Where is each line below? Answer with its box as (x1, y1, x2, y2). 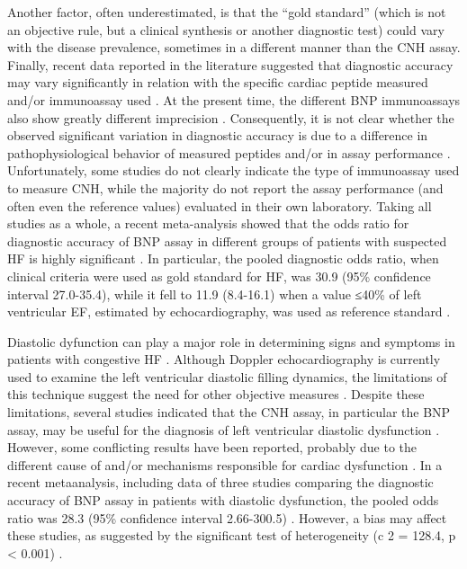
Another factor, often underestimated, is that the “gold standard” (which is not (7, 3, 446, 21)
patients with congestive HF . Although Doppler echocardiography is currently (7, 350, 441, 369)
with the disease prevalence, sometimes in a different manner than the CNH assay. (7, 38, 461, 57)
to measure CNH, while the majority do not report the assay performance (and (7, 178, 444, 197)
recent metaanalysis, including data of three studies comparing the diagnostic (7, 473, 434, 492)
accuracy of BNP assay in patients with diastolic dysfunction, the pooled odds (7, 491, 439, 510)
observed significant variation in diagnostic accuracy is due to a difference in (7, 126, 428, 145)
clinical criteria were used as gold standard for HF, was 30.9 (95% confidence (7, 266, 431, 285)
